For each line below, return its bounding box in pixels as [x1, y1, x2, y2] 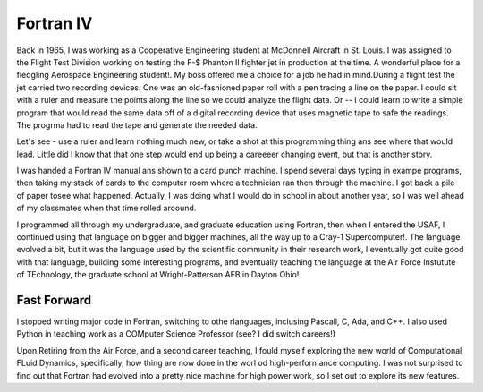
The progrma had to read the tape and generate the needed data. [16, 119, 258, 130]
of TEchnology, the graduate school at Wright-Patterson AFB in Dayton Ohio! [16, 269, 300, 280]
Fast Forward [16, 293, 92, 308]
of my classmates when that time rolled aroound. [16, 202, 197, 214]
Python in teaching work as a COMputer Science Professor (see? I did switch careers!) [16, 328, 335, 339]
